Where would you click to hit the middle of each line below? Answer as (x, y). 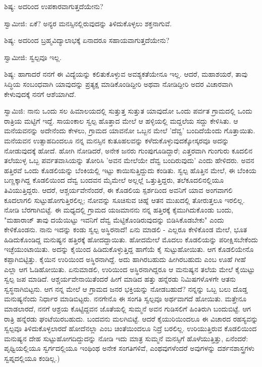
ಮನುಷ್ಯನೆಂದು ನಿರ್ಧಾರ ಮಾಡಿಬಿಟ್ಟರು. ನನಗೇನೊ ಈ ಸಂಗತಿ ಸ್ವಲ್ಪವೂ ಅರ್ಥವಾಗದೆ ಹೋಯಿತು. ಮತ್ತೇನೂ (125, 299)
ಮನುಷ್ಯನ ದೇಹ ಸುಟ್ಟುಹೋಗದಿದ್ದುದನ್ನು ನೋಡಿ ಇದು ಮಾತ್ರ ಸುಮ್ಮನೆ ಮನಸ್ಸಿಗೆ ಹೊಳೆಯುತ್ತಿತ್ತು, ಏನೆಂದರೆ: (126, 338)
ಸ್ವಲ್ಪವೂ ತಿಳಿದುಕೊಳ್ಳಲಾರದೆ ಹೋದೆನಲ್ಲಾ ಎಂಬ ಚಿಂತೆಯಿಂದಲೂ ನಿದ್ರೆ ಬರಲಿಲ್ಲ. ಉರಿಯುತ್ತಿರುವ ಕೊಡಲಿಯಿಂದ (130, 328)
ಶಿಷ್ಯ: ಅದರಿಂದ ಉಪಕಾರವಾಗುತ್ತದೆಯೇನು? (54, 6)
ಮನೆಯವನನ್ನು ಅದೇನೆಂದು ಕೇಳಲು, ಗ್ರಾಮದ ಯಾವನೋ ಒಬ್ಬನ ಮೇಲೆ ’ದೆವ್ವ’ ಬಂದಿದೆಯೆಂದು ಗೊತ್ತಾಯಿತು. (130, 130)
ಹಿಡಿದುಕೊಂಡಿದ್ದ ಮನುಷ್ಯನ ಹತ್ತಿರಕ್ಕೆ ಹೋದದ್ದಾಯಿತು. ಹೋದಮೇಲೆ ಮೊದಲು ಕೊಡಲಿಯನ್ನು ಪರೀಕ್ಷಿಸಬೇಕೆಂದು (131, 239)
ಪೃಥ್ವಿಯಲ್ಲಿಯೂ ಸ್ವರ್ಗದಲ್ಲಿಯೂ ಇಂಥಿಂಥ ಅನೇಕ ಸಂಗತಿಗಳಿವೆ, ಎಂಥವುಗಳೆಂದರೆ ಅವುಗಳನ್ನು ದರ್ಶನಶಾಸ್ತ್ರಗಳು (129, 348)
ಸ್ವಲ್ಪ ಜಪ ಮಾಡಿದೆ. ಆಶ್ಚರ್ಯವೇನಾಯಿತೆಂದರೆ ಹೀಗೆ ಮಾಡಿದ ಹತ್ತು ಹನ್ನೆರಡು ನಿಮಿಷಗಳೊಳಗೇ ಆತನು (120, 279)
